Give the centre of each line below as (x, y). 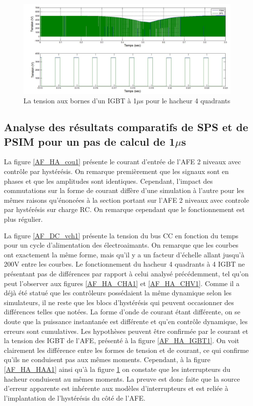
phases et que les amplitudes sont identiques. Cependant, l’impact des (108, 181)
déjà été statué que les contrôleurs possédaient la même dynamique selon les (118, 293)
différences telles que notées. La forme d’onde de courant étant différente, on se (122, 312)
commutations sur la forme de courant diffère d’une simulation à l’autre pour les (124, 190)
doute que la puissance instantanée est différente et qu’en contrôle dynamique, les (126, 321)
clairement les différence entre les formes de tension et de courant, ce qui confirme (126, 350)
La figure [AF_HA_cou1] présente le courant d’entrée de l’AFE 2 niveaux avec (123, 162)
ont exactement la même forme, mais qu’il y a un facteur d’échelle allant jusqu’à (124, 254)
